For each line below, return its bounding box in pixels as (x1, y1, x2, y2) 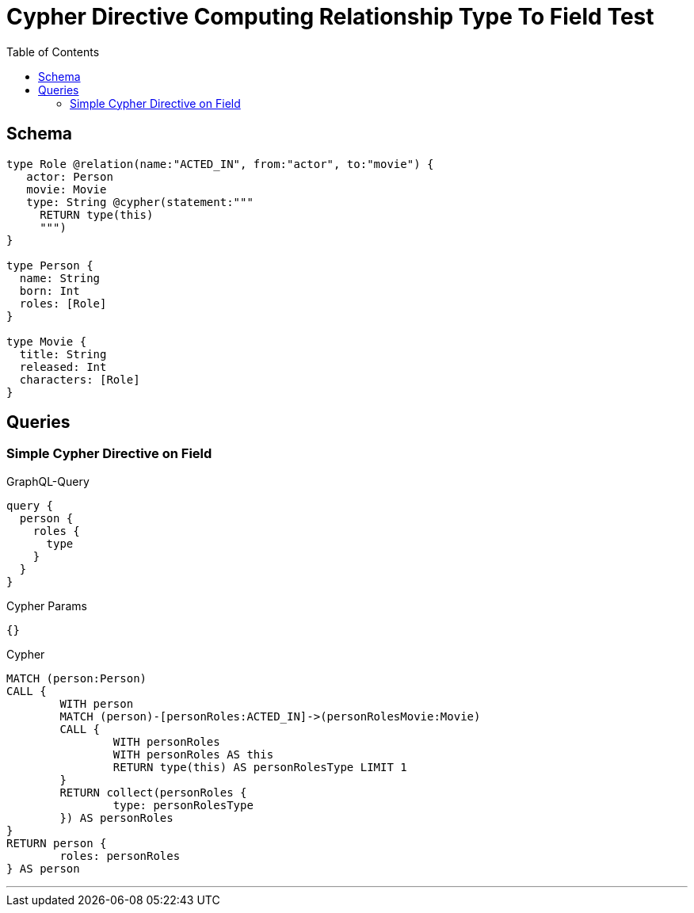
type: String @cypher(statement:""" (26, 195, 254, 208)
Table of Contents (6, 44, 100, 59)
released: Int (19, 360, 107, 373)
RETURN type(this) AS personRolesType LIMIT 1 (112, 760, 407, 774)
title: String (19, 347, 107, 361)
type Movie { (6, 334, 87, 348)
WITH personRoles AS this (112, 747, 274, 761)
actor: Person (26, 170, 113, 183)
